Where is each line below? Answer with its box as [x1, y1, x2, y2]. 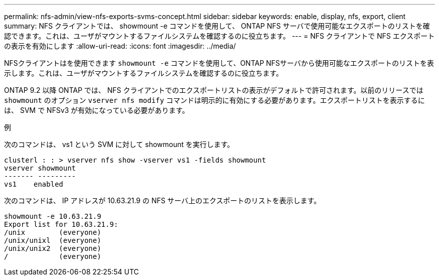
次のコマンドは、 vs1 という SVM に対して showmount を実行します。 [4, 140, 235, 149]
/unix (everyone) [4, 228, 101, 236]
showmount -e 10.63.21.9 [4, 212, 101, 220]
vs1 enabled [4, 180, 64, 188]
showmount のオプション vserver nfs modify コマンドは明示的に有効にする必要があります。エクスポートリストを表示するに [4, 96, 425, 104]
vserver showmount [4, 164, 76, 172]
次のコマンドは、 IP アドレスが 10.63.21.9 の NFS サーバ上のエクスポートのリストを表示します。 [4, 196, 321, 205]
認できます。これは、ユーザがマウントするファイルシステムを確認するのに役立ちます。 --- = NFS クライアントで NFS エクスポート [4, 32, 435, 40]
